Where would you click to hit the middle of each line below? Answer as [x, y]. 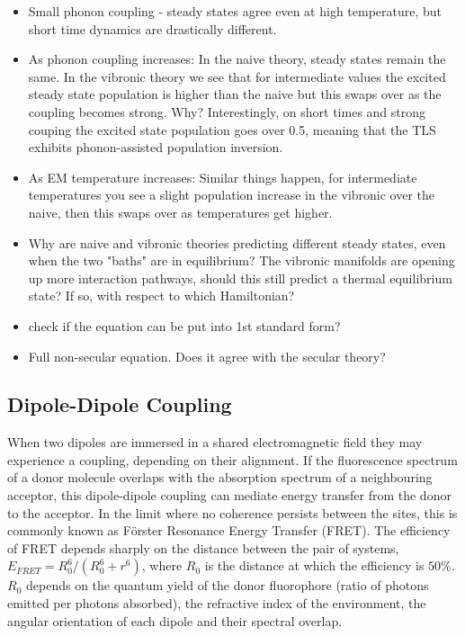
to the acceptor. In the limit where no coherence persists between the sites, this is [232, 512]
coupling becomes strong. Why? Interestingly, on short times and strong [227, 111]
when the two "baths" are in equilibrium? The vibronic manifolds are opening [241, 260]
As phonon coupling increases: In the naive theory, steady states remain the [237, 59]
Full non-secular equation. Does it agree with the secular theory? [207, 356]
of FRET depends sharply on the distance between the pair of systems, [203, 547]
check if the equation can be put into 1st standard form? [184, 325]
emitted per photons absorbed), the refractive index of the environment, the [217, 603]
